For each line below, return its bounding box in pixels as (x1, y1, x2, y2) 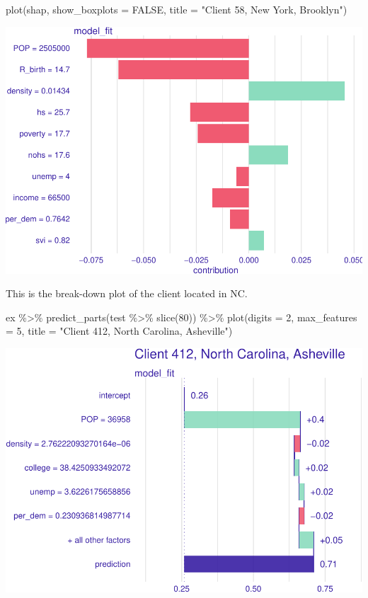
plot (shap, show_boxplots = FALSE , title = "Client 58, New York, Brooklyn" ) (6, 2, 347, 16)
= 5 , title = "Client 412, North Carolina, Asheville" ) (6, 323, 233, 338)
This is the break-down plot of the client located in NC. (6, 286, 248, 301)
